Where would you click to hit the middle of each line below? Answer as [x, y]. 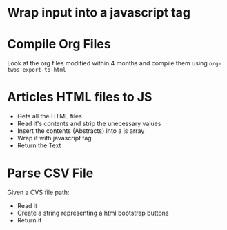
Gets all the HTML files [50, 116]
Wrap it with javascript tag [54, 138]
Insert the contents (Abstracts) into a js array [81, 131]
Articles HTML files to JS [80, 97]
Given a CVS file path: [38, 192]
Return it [29, 220]
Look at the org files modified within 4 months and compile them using [108, 63]
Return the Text [39, 145]
